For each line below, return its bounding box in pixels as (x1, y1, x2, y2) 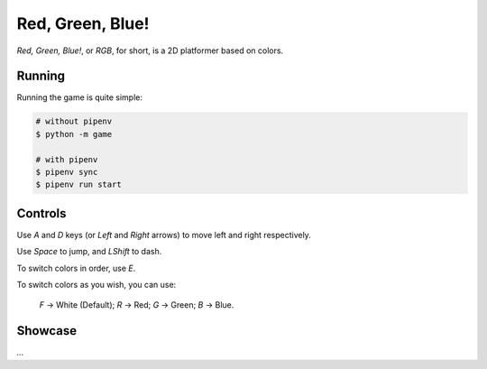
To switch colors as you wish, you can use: (16, 280, 177, 291)
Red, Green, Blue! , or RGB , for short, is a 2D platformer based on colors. (16, 45, 284, 56)
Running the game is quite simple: (16, 92, 143, 103)
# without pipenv (35, 116, 113, 126)
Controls (16, 206, 67, 221)
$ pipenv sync (35, 167, 98, 177)
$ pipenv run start (35, 180, 122, 189)
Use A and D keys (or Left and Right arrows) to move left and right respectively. (16, 229, 311, 240)
